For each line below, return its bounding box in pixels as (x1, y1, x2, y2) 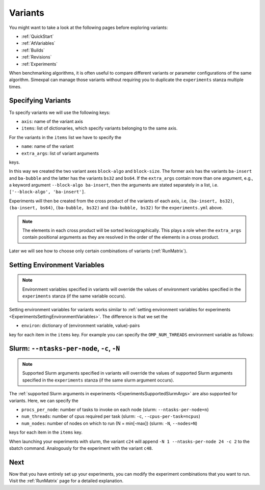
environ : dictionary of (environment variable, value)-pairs (21, 323, 140, 328)
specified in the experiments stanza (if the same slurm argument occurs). (22, 377, 174, 383)
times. (9, 83, 22, 89)
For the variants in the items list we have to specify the (9, 134, 122, 140)
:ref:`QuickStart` (21, 33, 54, 39)
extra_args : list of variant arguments (21, 150, 99, 156)
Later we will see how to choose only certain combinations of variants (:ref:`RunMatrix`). (9, 248, 187, 254)
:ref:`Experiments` (21, 61, 58, 67)
